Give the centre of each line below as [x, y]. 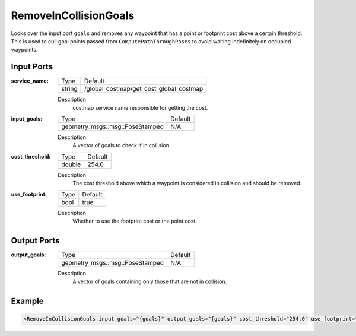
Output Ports [35, 240]
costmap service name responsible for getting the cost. [140, 107]
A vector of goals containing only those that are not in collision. [150, 281]
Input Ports [32, 67]
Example [27, 301]
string [69, 89]
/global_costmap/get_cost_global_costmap [144, 89]
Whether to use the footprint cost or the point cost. [135, 221]
